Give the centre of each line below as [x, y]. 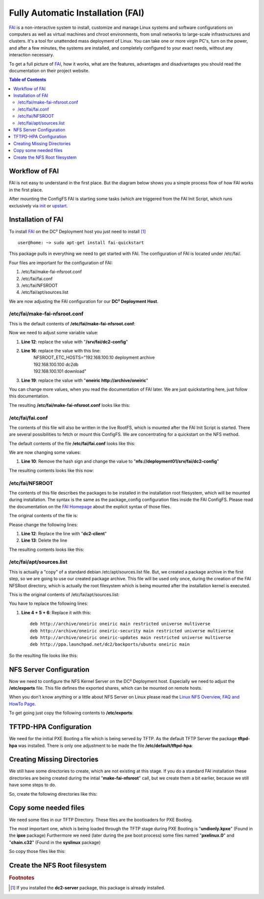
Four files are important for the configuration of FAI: [61, 263]
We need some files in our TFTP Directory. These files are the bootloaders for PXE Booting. [101, 820]
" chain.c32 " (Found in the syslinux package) [55, 842]
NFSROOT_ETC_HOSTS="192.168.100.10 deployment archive [94, 357]
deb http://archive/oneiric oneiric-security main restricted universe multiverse [132, 631]
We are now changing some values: [45, 452]
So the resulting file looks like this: [44, 655]
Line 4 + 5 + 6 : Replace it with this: [56, 612]
